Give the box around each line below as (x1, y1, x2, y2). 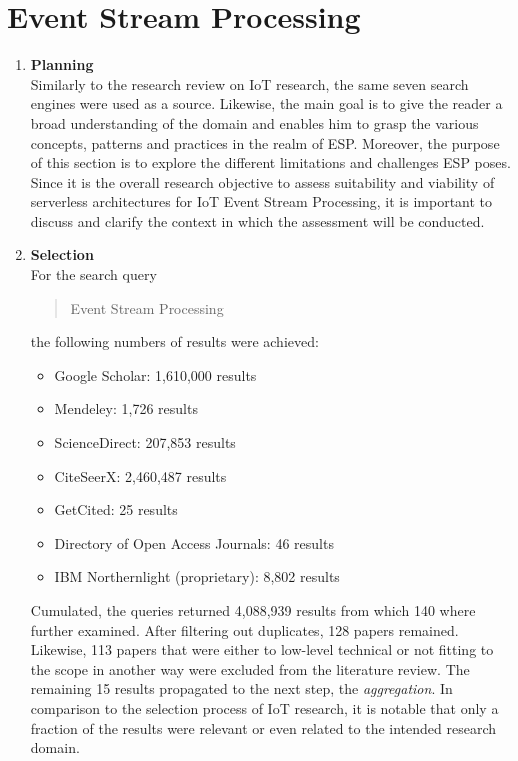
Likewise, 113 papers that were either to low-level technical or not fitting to (30, 639, 494, 660)
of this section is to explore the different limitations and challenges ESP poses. (30, 152, 511, 173)
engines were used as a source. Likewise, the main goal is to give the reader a (30, 93, 503, 114)
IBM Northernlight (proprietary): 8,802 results (54, 566, 340, 587)
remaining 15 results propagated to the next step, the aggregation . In (30, 678, 453, 699)
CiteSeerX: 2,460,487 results (54, 465, 227, 486)
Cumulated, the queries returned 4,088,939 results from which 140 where (30, 600, 476, 620)
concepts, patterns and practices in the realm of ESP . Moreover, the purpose (30, 132, 500, 153)
